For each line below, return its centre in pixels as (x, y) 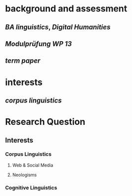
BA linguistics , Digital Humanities (58, 27)
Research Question (45, 122)
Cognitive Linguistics (31, 188)
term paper (23, 61)
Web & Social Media (33, 165)
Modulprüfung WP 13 (39, 44)
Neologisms (24, 175)
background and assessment (66, 9)
